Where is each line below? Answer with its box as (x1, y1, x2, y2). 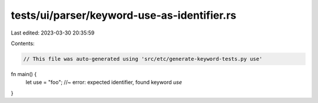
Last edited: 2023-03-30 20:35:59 (11, 29, 95, 36)
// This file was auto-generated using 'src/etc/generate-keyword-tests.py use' (23, 56, 263, 62)
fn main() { (11, 70, 37, 77)
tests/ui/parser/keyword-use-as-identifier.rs (11, 9, 237, 22)
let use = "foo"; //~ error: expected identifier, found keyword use (25, 79, 183, 86)
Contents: (11, 40, 35, 47)
